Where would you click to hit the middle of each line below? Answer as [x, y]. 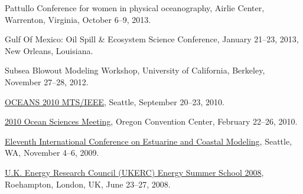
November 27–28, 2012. [47, 81]
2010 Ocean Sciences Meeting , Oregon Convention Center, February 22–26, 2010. [151, 121]
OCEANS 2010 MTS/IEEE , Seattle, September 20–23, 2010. [115, 101]
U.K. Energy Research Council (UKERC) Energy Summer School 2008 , [134, 172]
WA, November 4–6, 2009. [52, 153]
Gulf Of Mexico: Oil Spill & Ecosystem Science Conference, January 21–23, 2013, [152, 39]
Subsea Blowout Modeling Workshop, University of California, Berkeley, [135, 70]
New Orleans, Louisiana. [49, 50]
